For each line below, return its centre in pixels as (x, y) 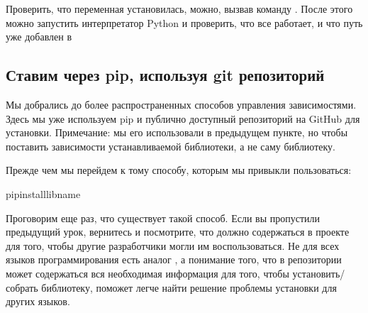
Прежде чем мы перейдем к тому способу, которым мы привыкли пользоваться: (179, 170)
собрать (22, 287)
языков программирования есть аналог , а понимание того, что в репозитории (174, 259)
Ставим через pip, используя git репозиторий (165, 75)
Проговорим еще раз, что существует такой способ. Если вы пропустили (163, 218)
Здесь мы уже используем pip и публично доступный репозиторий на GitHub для (183, 118)
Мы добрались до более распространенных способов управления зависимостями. (181, 104)
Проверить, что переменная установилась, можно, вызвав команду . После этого (179, 9)
